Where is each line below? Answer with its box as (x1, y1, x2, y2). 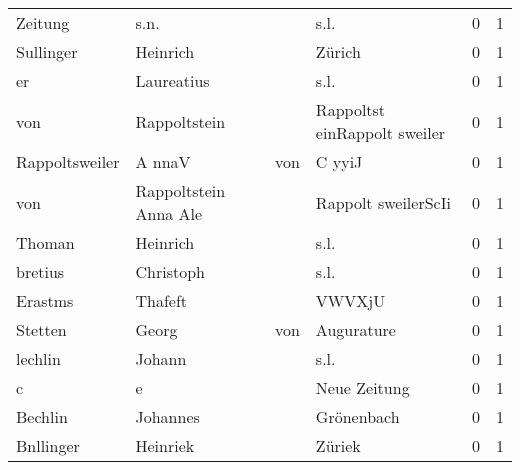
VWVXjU (315, 289, 386, 312)
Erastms (16, 289, 74, 312)
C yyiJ (315, 150, 363, 173)
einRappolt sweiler (315, 121, 446, 144)
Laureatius (135, 69, 210, 92)
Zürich (315, 40, 361, 63)
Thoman (16, 231, 75, 254)
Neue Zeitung (315, 376, 410, 399)
